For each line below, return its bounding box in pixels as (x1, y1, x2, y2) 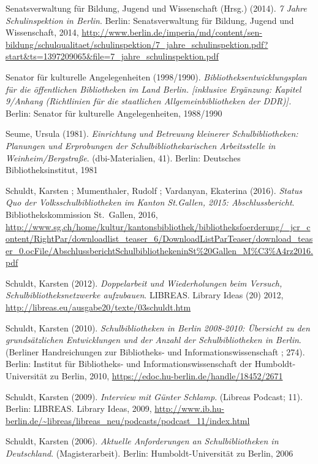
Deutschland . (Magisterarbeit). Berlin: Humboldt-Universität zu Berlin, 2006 (6, 447, 293, 459)
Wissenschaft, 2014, (6, 26, 79, 39)
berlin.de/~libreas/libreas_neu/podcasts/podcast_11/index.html (6, 414, 250, 427)
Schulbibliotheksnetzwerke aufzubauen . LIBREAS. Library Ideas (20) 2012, (6, 288, 284, 301)
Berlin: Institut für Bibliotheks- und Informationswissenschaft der (6, 357, 252, 370)
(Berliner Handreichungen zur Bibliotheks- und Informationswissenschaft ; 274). (6, 345, 305, 358)
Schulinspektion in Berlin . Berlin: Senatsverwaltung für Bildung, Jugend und (6, 14, 294, 26)
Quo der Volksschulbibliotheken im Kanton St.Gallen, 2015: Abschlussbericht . (6, 196, 295, 209)
